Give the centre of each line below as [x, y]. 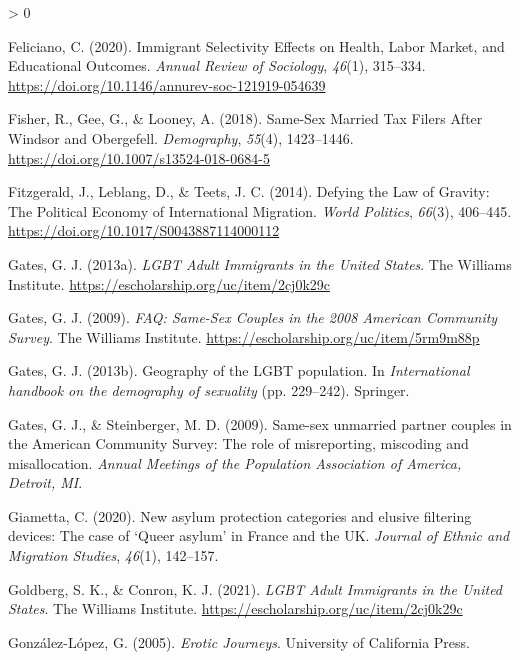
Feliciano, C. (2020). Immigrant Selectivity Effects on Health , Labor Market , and [256, 45]
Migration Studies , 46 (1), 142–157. [113, 555]
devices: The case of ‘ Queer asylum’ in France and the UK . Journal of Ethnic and [259, 535]
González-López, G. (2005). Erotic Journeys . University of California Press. [239, 641]
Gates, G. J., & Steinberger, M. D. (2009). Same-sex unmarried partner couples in [260, 423]
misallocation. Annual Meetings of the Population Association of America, [235, 462]
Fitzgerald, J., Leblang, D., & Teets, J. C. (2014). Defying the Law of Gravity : [249, 191]
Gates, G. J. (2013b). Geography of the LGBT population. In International [239, 370]
